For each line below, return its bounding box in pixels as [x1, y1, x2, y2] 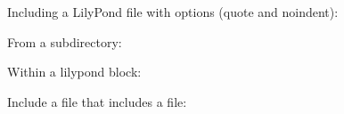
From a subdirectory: [7, 32, 122, 51]
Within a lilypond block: [7, 62, 142, 81]
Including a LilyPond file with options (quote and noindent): [7, 3, 339, 20]
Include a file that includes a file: [7, 92, 187, 110]
